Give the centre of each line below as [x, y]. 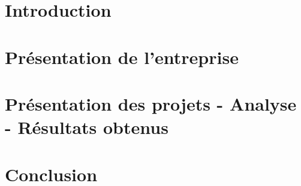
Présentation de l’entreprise [122, 57]
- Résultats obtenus [87, 127]
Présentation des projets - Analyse [151, 103]
